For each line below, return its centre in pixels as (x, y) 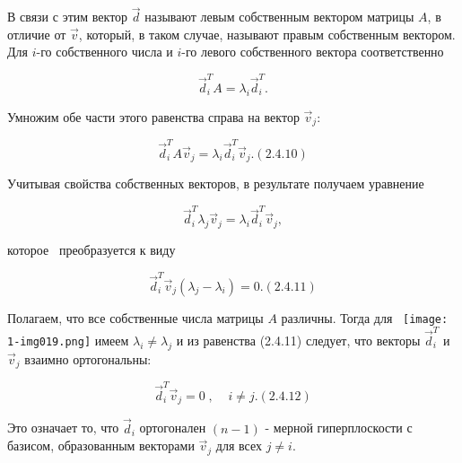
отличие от (37, 34)
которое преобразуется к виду (92, 250)
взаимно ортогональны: (88, 358)
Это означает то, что (63, 428)
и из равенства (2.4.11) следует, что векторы (298, 340)
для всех (239, 446)
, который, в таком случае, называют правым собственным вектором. (267, 34)
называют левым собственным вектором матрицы (279, 17)
